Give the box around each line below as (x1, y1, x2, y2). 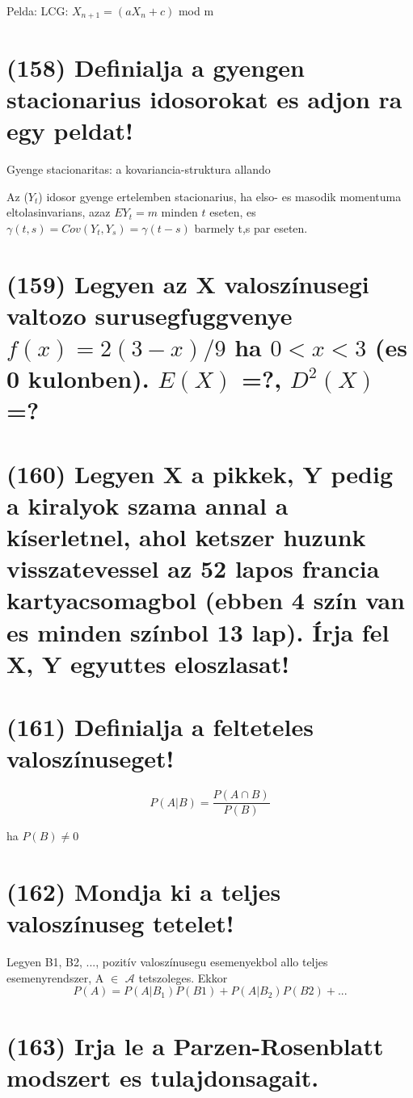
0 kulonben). (6, 362, 150, 395)
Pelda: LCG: (6, 2, 69, 19)
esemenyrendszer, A (6, 969, 104, 986)
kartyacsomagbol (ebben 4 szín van (6, 583, 405, 616)
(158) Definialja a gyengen (6, 50, 305, 83)
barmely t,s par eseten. (194, 219, 308, 236)
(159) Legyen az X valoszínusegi (6, 267, 369, 300)
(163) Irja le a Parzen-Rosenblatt (6, 1029, 384, 1062)
